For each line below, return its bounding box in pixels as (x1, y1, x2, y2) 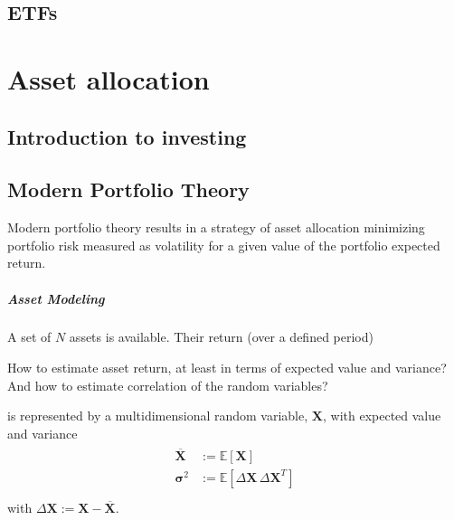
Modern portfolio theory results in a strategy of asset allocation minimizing (7, 218, 425, 237)
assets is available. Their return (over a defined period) (69, 327, 374, 346)
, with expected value (322, 406, 441, 425)
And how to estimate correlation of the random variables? (7, 375, 328, 394)
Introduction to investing (7, 122, 247, 150)
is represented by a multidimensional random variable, (7, 406, 308, 425)
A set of (7, 327, 52, 346)
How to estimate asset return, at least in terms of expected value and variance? (7, 358, 447, 377)
